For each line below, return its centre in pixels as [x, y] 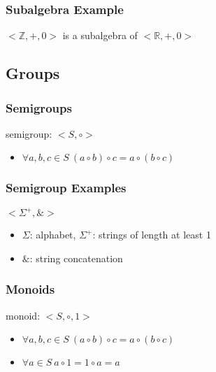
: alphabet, [53, 235]
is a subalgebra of [100, 35]
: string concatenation [76, 258]
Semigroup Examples [66, 188]
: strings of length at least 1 [152, 235]
